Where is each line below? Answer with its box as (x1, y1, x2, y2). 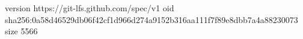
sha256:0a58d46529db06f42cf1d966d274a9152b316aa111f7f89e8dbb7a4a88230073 (5, 13, 298, 25)
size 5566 (5, 25, 38, 37)
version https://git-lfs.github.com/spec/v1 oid (5, 2, 174, 14)
